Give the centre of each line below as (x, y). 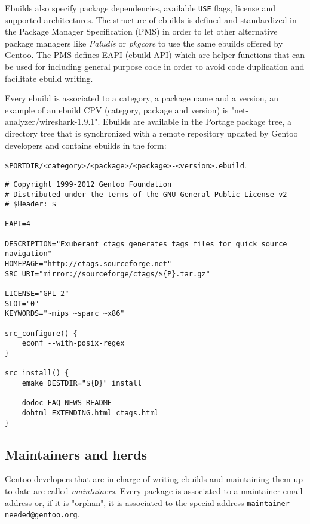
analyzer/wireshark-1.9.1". (53, 121)
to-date (18, 491)
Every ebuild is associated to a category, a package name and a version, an (142, 98)
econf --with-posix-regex (73, 343)
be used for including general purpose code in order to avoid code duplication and (155, 67)
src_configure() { (41, 333)
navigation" (28, 254)
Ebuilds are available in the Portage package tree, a (197, 121)
